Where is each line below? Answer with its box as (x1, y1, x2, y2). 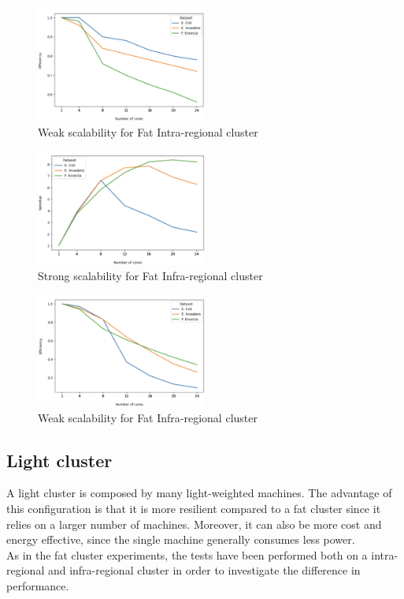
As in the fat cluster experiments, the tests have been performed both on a (6, 546, 368, 563)
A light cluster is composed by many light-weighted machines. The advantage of (6, 485, 392, 501)
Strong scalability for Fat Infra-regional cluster (38, 268, 263, 284)
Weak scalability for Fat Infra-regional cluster (38, 409, 258, 425)
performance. (6, 577, 69, 593)
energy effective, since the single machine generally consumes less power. (6, 531, 355, 548)
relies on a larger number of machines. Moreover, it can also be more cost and (6, 515, 382, 532)
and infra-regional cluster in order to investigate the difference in (47, 562, 361, 578)
